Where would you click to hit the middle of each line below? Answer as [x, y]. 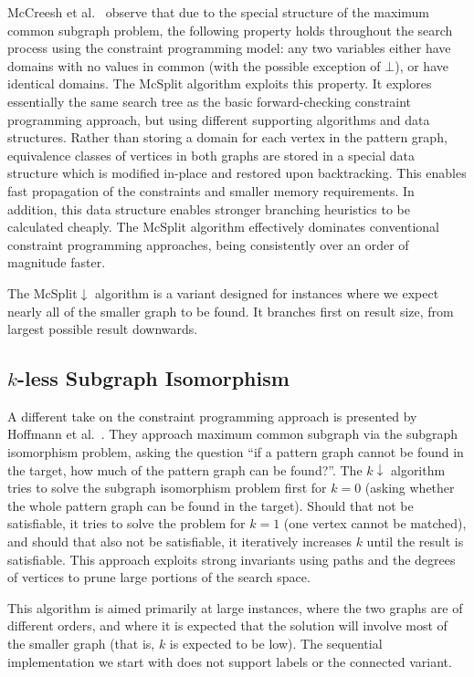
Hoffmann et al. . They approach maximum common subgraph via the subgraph [233, 434]
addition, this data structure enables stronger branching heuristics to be [209, 208]
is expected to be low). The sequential [276, 644]
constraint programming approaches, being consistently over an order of [208, 244]
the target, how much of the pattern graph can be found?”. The [185, 469]
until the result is [415, 542]
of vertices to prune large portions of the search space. [159, 577]
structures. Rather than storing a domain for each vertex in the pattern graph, [227, 137]
